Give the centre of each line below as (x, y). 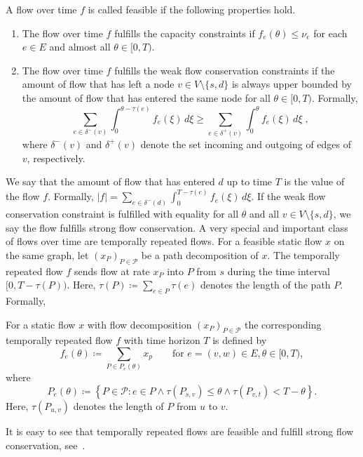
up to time (249, 181)
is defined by (240, 340)
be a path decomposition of (200, 254)
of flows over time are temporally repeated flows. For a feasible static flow (164, 241)
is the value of (314, 181)
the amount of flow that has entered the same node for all (146, 97)
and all (265, 214)
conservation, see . (46, 445)
